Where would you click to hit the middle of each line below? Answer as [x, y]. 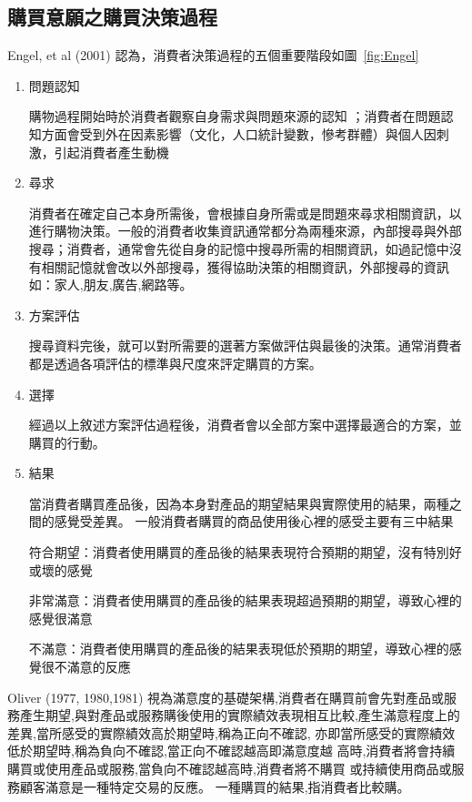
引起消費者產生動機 [111, 152]
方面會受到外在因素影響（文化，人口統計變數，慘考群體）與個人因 [239, 133]
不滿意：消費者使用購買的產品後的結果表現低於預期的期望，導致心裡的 [239, 649]
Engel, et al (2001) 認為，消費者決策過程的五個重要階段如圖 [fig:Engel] [213, 55]
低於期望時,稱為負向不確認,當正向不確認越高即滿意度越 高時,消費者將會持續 [231, 751]
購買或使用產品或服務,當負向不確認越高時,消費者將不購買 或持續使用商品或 [230, 769]
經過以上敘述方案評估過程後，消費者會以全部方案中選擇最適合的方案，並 [245, 425]
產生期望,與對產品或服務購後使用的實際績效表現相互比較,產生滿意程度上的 [240, 715]
